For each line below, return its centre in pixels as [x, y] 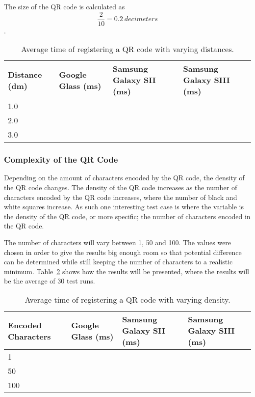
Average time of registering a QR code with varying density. [127, 299]
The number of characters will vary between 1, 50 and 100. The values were [118, 242]
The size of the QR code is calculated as [64, 6]
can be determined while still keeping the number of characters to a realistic [118, 262]
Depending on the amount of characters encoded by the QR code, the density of [124, 178]
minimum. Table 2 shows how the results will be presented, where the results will [127, 271]
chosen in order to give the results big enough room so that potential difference [123, 252]
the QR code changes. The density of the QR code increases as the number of [121, 187]
